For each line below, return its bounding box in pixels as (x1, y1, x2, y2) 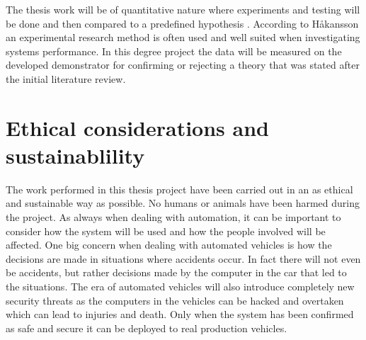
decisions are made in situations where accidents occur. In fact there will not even (6, 251, 361, 266)
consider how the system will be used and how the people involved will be (6, 223, 326, 238)
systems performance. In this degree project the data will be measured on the (6, 43, 342, 58)
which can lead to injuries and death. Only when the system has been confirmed (6, 307, 354, 322)
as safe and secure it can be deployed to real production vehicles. (6, 320, 287, 335)
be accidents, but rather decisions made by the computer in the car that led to (6, 265, 347, 280)
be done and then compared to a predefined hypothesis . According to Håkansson (6, 16, 359, 30)
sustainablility (6, 140, 145, 169)
